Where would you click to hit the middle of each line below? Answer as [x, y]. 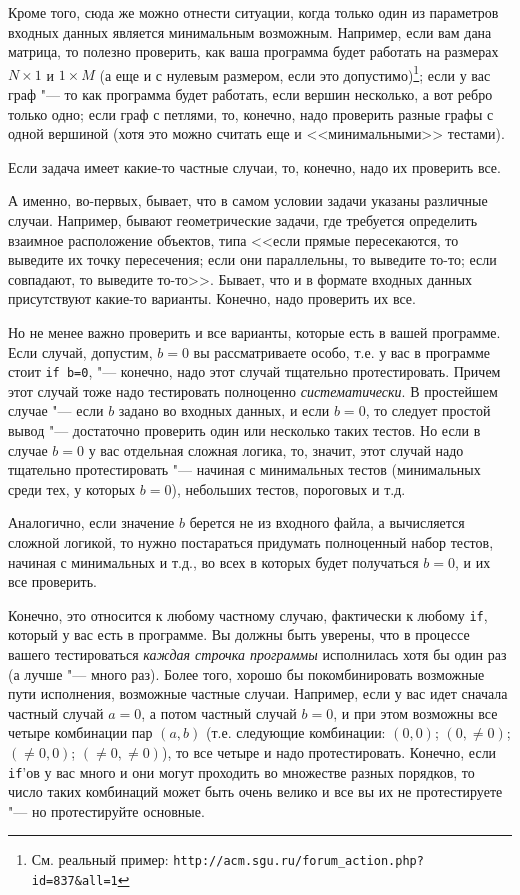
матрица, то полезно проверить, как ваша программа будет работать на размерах [253, 51]
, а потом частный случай [219, 712]
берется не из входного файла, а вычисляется [327, 522]
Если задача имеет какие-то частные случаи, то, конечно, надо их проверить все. [254, 166]
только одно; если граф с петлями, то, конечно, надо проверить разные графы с [251, 113]
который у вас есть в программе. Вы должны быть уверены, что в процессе [239, 634]
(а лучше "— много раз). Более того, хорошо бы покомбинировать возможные [246, 673]
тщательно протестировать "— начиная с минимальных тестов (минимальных [244, 469]
